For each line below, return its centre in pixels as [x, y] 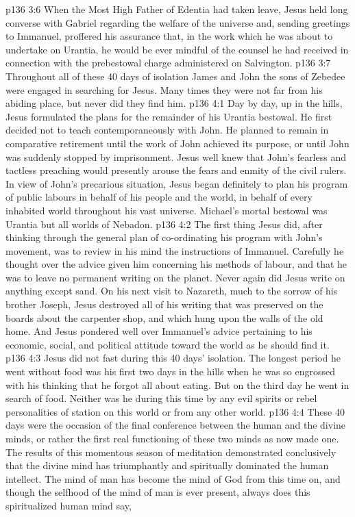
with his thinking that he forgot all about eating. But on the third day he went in [177, 384]
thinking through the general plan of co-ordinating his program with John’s [164, 237]
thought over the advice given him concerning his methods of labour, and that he [176, 264]
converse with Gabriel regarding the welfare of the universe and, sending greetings [178, 22]
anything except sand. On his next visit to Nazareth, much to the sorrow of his [172, 291]
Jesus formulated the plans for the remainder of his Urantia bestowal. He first [169, 116]
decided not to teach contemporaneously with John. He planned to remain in [167, 130]
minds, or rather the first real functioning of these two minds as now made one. [172, 438]
